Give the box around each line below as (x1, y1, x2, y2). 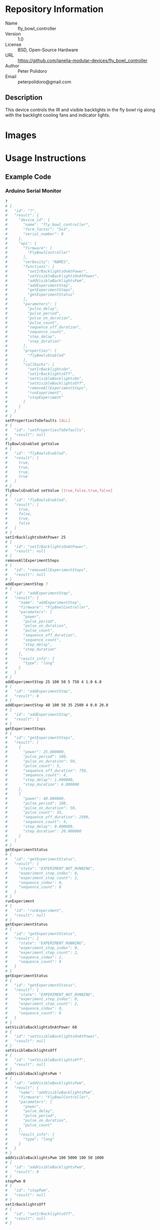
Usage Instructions (5, 153, 86, 164)
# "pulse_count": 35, (5, 810, 64, 815)
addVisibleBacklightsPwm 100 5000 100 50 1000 (5, 1155, 104, 1160)
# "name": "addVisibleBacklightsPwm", (5, 1090, 95, 1095)
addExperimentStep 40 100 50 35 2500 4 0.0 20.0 (5, 703, 108, 708)
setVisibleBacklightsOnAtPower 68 (5, 1025, 77, 1030)
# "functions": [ (5, 264, 55, 269)
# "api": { (5, 241, 37, 246)
